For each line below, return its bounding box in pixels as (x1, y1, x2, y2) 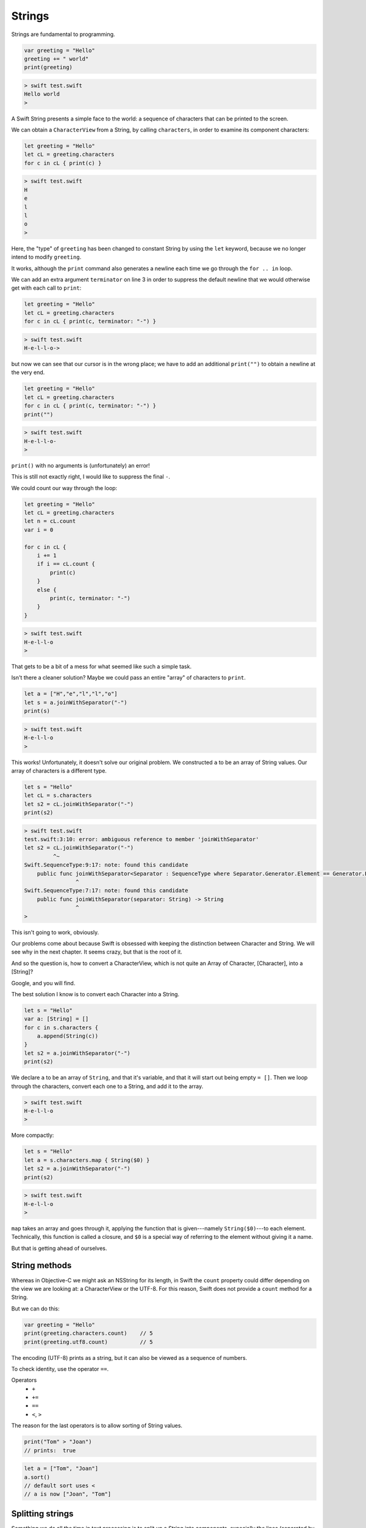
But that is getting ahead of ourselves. (11, 1244, 107, 1252)
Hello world (24, 90, 60, 98)
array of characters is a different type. (11, 767, 107, 774)
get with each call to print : (11, 284, 82, 292)
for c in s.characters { (24, 1024, 99, 1031)
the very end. (11, 369, 45, 376)
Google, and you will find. (11, 979, 76, 986)
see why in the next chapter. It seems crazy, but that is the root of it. (11, 948, 182, 956)
